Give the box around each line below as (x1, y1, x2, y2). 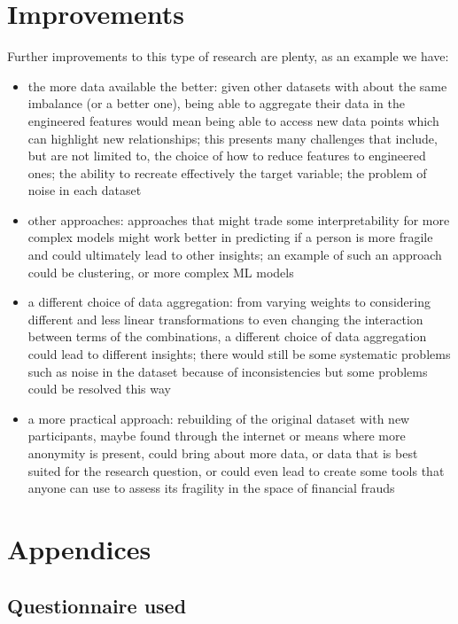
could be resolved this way (27, 379, 171, 398)
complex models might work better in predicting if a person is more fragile (27, 228, 433, 246)
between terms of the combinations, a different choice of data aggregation (27, 327, 427, 346)
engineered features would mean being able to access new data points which (27, 111, 439, 129)
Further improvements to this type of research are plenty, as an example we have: (7, 47, 449, 66)
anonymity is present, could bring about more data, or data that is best (27, 444, 418, 462)
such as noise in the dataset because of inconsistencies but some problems (27, 362, 428, 380)
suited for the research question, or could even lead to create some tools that (27, 461, 445, 480)
